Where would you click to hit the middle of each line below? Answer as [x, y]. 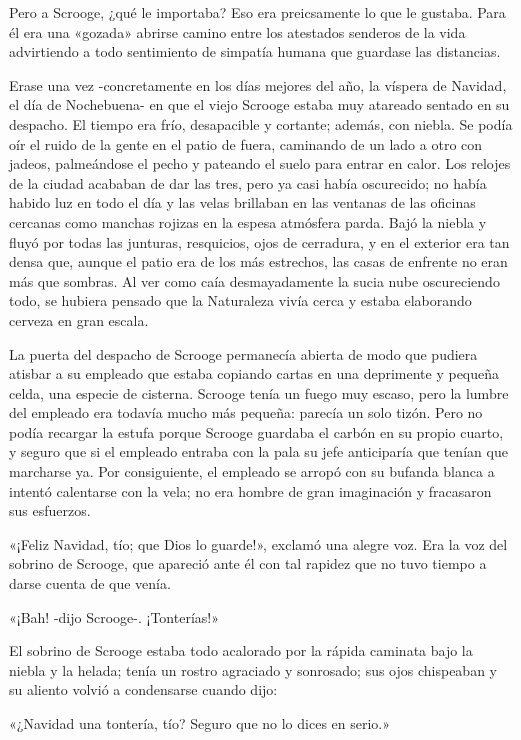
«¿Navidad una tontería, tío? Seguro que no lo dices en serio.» [200, 723]
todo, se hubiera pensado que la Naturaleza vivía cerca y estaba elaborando [240, 300]
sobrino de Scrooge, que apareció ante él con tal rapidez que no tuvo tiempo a [248, 563]
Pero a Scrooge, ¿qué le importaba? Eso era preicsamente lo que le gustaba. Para [257, 12]
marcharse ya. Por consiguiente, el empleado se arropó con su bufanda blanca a [252, 471]
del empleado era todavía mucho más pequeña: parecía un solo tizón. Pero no [246, 412]
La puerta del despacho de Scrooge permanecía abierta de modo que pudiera [243, 353]
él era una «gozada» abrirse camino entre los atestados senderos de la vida [237, 31]
